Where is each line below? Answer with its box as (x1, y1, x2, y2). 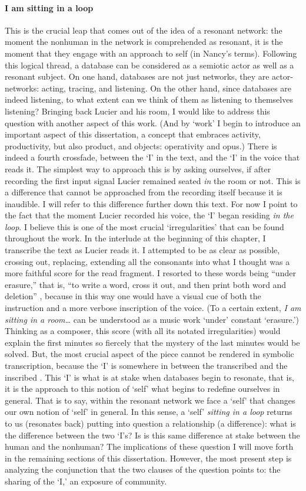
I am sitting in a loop (5, 1, 94, 14)
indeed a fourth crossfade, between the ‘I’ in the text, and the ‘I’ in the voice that (5, 151, 300, 163)
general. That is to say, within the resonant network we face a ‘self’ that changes (5, 394, 295, 406)
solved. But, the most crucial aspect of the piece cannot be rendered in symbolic (5, 348, 294, 360)
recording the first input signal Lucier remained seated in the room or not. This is (5, 174, 301, 186)
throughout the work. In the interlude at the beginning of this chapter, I (5, 232, 266, 244)
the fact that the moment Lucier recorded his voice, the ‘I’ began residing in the (5, 209, 294, 221)
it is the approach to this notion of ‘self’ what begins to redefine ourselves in (5, 382, 280, 395)
